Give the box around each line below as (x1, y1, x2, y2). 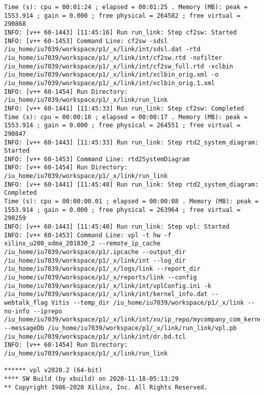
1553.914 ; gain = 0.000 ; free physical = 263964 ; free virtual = (4, 206, 241, 213)
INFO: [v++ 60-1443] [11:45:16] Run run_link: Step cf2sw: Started (4, 28, 237, 36)
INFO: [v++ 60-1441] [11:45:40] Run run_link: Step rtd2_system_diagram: (4, 181, 259, 188)
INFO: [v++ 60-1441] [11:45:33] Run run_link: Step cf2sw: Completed (4, 104, 244, 112)
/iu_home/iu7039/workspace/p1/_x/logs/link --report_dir (4, 265, 201, 273)
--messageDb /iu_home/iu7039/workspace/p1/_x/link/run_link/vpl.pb (4, 324, 237, 332)
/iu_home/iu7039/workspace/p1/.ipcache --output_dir (4, 248, 186, 256)
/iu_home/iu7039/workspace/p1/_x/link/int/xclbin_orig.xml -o (4, 71, 219, 79)
